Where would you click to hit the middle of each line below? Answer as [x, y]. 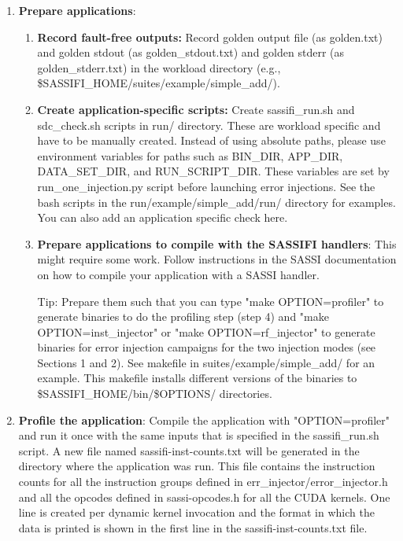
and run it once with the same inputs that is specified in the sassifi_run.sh [199, 435]
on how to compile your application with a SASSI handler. [178, 274]
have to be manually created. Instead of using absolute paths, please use [211, 140]
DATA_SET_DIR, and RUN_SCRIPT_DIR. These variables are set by [213, 171]
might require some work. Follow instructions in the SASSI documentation [217, 259]
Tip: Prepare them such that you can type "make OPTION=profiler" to [211, 301]
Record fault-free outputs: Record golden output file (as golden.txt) [210, 37]
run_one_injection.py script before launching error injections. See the [206, 186]
